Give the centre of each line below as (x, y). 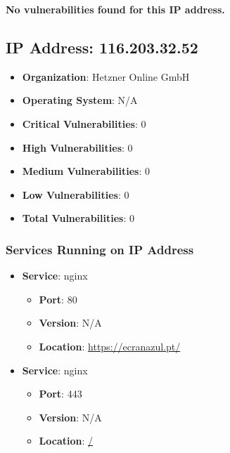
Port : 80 (58, 299)
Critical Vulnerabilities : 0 (84, 123)
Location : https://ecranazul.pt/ (110, 346)
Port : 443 (60, 394)
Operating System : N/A (80, 100)
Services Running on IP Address (100, 249)
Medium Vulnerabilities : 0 (86, 171)
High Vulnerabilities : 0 (77, 147)
